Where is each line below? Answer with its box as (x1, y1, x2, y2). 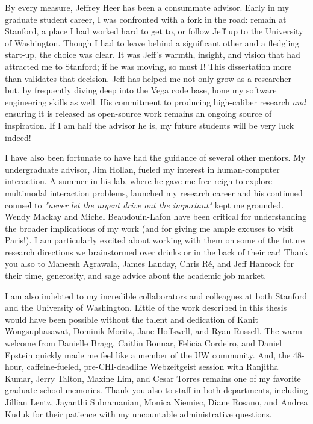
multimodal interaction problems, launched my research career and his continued (5, 186, 303, 199)
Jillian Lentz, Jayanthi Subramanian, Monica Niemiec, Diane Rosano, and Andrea (5, 396, 308, 408)
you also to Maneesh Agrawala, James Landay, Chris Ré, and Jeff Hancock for (5, 257, 294, 270)
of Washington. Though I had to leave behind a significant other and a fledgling (5, 36, 300, 49)
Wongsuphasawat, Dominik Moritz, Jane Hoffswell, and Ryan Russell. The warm (5, 325, 302, 337)
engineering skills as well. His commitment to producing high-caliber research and (5, 95, 306, 108)
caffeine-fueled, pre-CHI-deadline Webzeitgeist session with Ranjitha (26, 360, 279, 373)
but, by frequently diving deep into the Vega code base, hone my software (5, 84, 277, 96)
